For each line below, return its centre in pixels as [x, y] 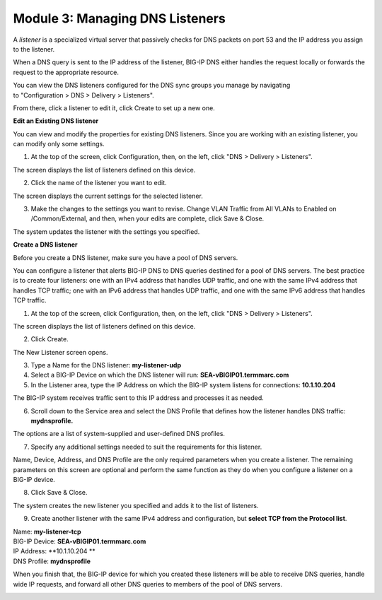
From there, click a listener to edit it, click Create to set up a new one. [114, 108]
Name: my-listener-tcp [47, 531]
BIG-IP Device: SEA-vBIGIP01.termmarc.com [80, 541]
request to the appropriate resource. [66, 72]
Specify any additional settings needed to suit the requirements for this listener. [146, 447]
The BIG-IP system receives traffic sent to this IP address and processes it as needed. [139, 398]
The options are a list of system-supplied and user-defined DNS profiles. [119, 434]
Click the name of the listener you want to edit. [99, 183]
